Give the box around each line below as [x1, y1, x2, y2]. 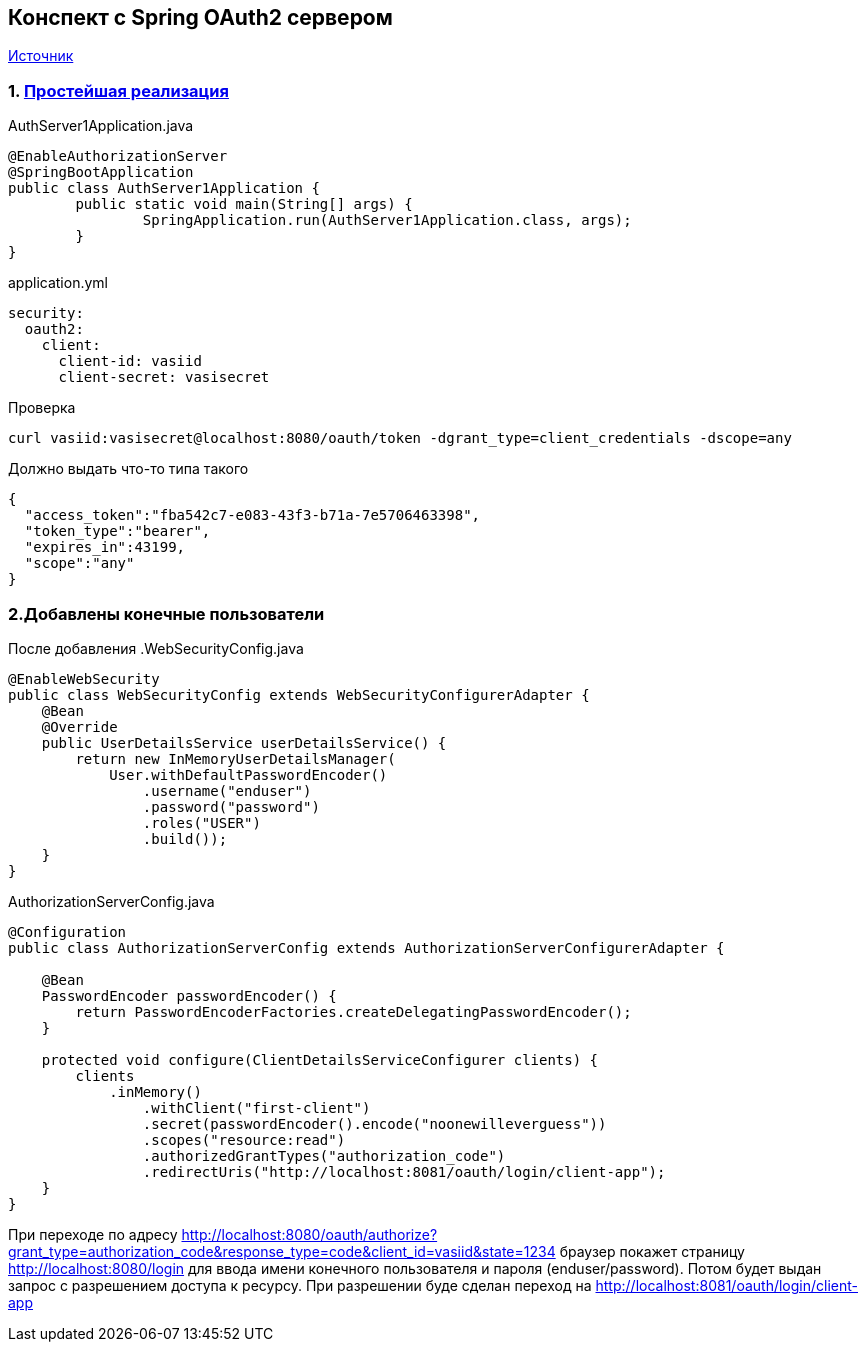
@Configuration [8, 923, 127, 940]
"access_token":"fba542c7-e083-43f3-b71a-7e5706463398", [24, 507, 481, 524]
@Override [41, 718, 118, 735]
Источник [8, 47, 74, 65]
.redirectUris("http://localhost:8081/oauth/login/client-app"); [142, 1163, 666, 1180]
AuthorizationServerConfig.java [8, 892, 215, 910]
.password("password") [142, 798, 320, 815]
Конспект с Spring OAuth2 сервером [8, 5, 393, 30]
